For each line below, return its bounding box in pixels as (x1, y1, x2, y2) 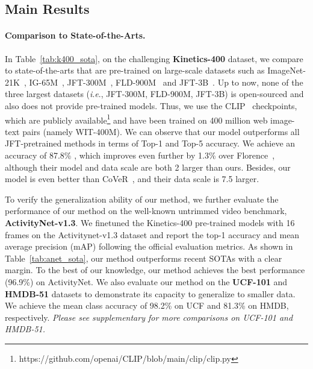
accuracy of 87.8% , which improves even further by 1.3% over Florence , (5, 148, 275, 161)
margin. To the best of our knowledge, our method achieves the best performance (5, 263, 305, 276)
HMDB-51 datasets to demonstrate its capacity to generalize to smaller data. (5, 287, 296, 300)
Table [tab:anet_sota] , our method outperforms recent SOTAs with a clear (5, 251, 282, 264)
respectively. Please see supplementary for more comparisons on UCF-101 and (5, 311, 293, 323)
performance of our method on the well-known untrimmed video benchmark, (5, 204, 287, 217)
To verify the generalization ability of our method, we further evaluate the (5, 192, 279, 205)
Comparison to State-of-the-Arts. (5, 29, 146, 42)
